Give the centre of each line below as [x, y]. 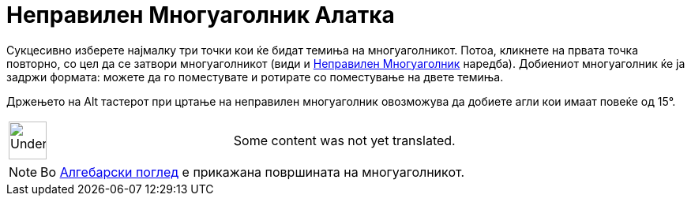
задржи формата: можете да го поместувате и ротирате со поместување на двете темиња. [255, 77]
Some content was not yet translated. [344, 140]
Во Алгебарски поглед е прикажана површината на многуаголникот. [253, 172]
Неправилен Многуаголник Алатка [201, 15]
